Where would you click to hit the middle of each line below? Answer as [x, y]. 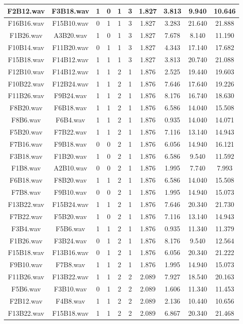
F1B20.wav [70, 156]
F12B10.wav [26, 71]
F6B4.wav [70, 120]
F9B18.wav [70, 144]
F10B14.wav [26, 47]
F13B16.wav [70, 252]
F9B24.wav [70, 95]
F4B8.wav [70, 300]
